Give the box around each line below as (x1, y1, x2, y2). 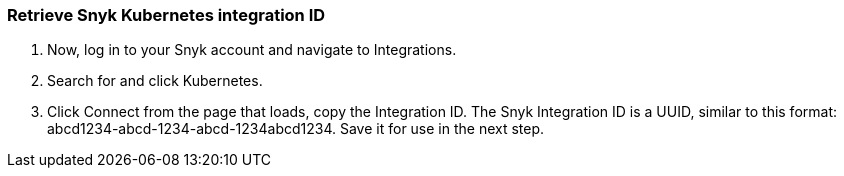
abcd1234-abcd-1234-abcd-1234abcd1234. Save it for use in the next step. (47, 120, 545, 138)
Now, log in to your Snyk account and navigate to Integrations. (47, 41, 457, 59)
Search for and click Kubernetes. (47, 72, 263, 90)
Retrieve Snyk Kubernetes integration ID (7, 5, 326, 25)
